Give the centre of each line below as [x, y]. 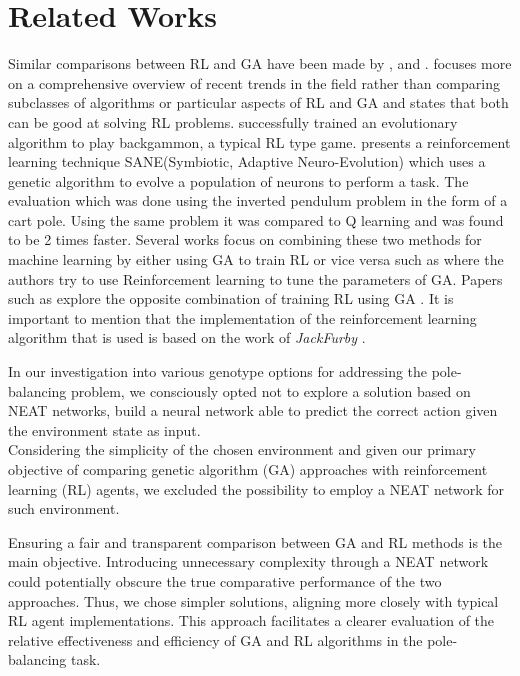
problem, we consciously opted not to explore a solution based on [271, 390]
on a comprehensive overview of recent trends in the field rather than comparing [254, 82]
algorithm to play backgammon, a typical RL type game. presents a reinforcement [259, 141]
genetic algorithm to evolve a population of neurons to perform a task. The [238, 180]
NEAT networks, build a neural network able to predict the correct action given [253, 410]
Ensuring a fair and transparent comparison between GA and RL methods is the [255, 541]
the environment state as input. [104, 429]
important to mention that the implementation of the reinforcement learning [242, 317]
